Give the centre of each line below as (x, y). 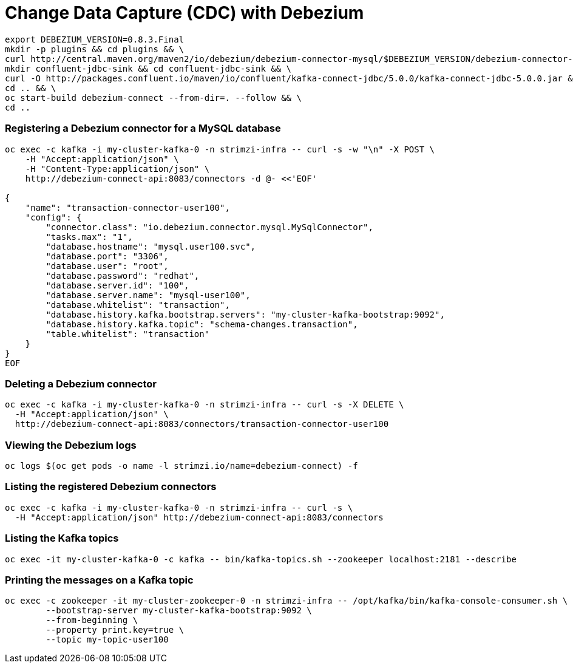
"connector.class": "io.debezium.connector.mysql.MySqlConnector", (209, 227)
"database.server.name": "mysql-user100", (148, 295)
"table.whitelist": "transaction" (128, 334)
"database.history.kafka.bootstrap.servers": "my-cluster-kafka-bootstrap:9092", (245, 314)
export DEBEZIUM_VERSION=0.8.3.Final (95, 39)
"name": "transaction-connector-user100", (127, 207)
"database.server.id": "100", (117, 285)
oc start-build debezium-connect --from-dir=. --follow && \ (153, 97)
